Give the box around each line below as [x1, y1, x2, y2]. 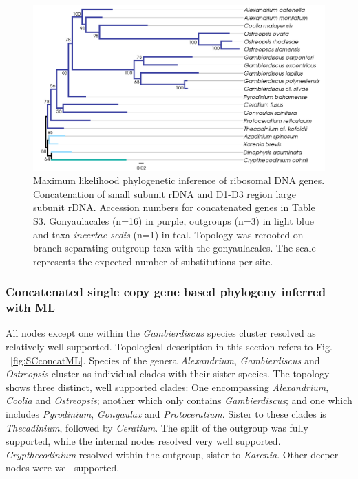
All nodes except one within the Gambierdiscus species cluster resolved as [6, 326, 316, 340]
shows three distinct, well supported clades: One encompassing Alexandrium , [6, 379, 329, 394]
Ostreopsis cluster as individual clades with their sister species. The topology [6, 366, 330, 381]
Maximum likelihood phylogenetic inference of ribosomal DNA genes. [33, 173, 325, 188]
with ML [6, 299, 56, 316]
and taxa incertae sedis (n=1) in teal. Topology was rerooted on [33, 227, 304, 241]
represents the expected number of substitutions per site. [33, 254, 273, 268]
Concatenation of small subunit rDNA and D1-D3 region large [33, 186, 296, 201]
